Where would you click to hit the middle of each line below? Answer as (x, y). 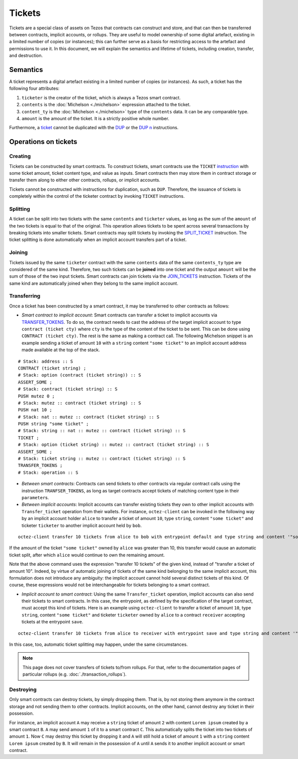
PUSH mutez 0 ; (37, 396)
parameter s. (35, 497)
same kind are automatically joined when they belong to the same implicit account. (94, 283)
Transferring (25, 296)
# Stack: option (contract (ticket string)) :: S (80, 375)
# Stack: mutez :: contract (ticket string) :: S (80, 403)
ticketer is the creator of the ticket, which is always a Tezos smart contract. (101, 97)
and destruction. (26, 56)
